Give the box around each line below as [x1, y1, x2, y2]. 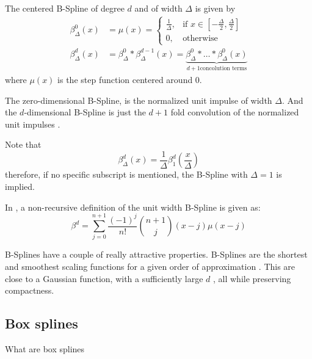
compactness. [5, 284, 54, 297]
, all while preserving [213, 272, 291, 285]
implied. [5, 179, 35, 192]
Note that [5, 138, 42, 151]
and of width [134, 2, 183, 14]
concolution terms [200, 65, 247, 72]
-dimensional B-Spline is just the [24, 106, 146, 118]
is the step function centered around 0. [57, 73, 202, 85]
